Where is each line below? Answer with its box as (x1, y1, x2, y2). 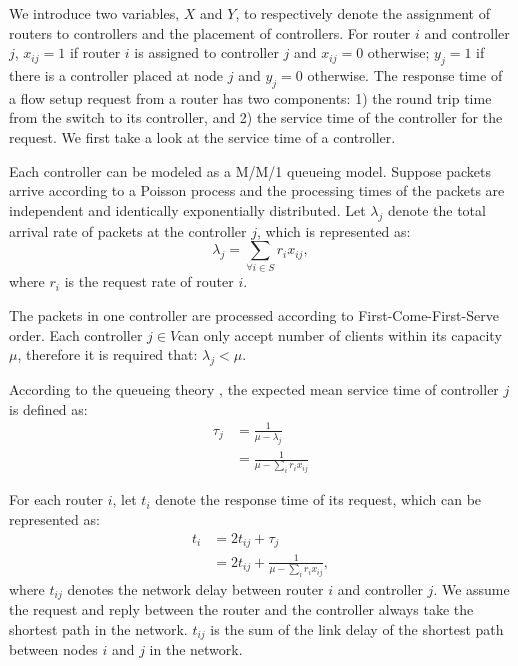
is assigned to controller (134, 42, 279, 63)
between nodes (9, 639, 98, 660)
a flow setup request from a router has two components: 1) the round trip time (9, 87, 492, 108)
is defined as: (9, 398, 88, 419)
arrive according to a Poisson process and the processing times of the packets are (9, 180, 505, 201)
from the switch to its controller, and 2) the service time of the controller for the (9, 107, 503, 128)
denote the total (387, 199, 486, 220)
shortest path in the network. (9, 618, 188, 639)
